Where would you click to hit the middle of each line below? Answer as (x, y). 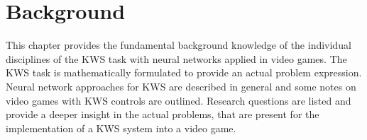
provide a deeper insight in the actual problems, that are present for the (163, 114)
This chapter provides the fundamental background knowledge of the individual (179, 45)
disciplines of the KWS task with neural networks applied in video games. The (176, 58)
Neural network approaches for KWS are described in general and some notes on (181, 86)
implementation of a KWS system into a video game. (121, 128)
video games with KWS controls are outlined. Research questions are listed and (179, 100)
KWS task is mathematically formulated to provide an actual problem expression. (184, 72)
